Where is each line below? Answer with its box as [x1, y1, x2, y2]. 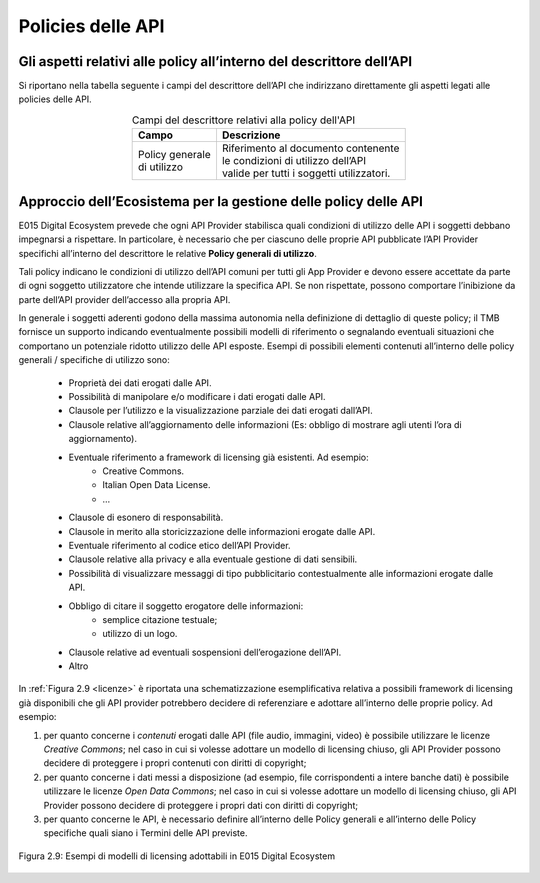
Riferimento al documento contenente [221, 141, 400, 155]
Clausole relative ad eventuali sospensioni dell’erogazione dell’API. [68, 646, 342, 658]
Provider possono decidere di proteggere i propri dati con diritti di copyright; [43, 799, 359, 811]
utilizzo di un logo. [102, 628, 178, 640]
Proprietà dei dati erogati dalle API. [68, 376, 212, 389]
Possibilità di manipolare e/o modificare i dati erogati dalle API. [68, 391, 326, 403]
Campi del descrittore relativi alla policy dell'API [131, 113, 355, 127]
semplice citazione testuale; [102, 613, 218, 625]
